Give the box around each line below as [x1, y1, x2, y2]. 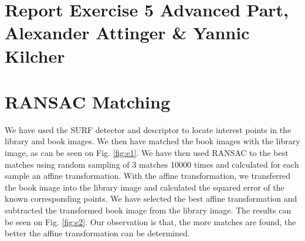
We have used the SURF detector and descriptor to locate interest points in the [5, 123, 292, 135]
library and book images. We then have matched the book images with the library [5, 135, 300, 147]
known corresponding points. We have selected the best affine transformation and [5, 192, 297, 205]
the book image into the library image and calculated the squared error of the [5, 181, 284, 193]
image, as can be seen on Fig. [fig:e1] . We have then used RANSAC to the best [5, 147, 289, 159]
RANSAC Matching [5, 89, 170, 113]
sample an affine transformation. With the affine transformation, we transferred [5, 169, 291, 182]
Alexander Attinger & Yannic [5, 21, 250, 45]
